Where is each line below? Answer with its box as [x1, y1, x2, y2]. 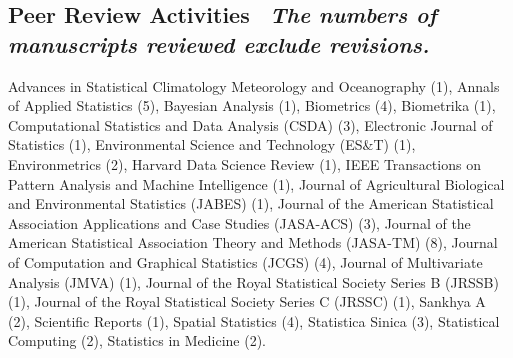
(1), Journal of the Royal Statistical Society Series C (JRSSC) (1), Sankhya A [8, 291, 486, 312]
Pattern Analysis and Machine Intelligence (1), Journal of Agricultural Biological [8, 173, 505, 194]
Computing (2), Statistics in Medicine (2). [8, 330, 267, 351]
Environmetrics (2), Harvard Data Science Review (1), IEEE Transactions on [8, 153, 481, 174]
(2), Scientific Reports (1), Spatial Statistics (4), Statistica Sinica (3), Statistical [8, 310, 500, 331]
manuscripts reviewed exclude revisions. [8, 28, 430, 59]
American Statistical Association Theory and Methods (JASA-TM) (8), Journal [8, 232, 498, 253]
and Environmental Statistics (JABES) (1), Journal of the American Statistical [8, 193, 494, 214]
